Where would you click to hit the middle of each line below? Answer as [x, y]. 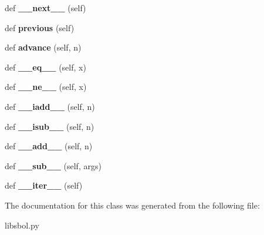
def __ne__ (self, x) [46, 87]
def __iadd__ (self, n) [50, 106]
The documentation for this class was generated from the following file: [132, 205]
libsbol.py [22, 225]
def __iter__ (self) [44, 185]
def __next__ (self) [45, 8]
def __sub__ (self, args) [53, 165]
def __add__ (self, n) [49, 146]
